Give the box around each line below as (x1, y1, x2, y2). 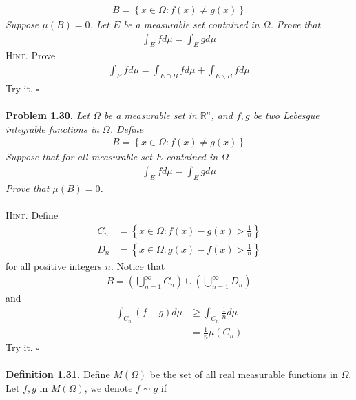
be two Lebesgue (253, 108, 320, 123)
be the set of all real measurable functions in (149, 367, 338, 381)
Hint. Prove (6, 48, 56, 63)
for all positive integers (6, 258, 102, 273)
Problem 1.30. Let (6, 108, 90, 123)
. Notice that (110, 258, 165, 273)
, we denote (84, 380, 133, 394)
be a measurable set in (104, 108, 197, 123)
